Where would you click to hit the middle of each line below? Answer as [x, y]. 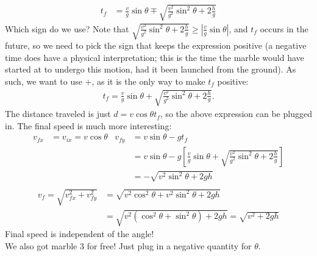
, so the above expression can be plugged [236, 114]
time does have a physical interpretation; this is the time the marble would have [155, 57]
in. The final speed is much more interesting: [88, 125]
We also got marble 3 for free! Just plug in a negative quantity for [128, 245]
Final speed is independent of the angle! [80, 234]
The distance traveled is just [58, 114]
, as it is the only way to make [148, 81]
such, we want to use [44, 81]
